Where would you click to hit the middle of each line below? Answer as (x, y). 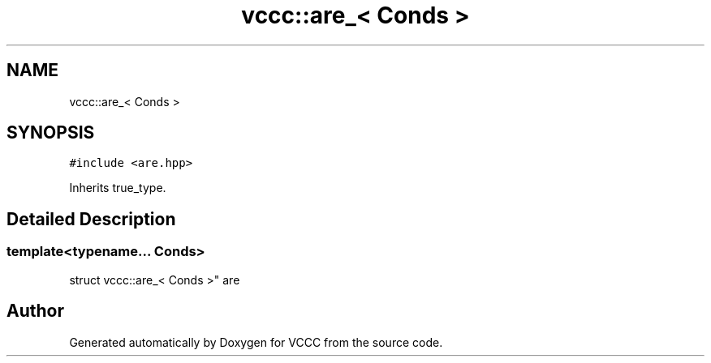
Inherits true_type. (118, 188)
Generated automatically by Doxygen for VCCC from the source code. (256, 342)
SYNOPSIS (51, 133)
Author (35, 311)
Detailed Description (91, 219)
